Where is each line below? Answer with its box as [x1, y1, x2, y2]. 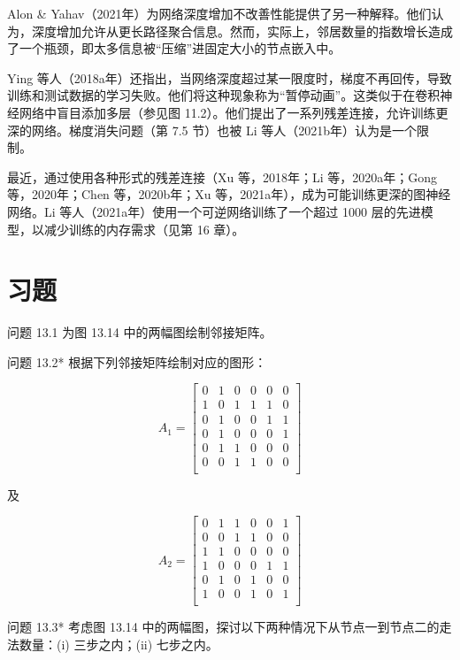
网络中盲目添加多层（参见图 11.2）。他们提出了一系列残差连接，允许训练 [19, 103, 436, 121]
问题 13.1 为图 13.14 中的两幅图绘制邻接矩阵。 [7, 323, 272, 342]
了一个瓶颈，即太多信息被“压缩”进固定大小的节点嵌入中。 [7, 39, 341, 58]
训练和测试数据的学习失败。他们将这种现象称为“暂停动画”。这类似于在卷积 [7, 86, 441, 104]
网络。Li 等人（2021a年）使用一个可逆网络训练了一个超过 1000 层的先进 [7, 202, 421, 220]
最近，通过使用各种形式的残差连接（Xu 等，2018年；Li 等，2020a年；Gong [7, 167, 438, 186]
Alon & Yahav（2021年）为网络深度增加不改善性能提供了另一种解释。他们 [7, 4, 432, 22]
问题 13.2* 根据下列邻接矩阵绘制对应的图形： [7, 352, 267, 371]
